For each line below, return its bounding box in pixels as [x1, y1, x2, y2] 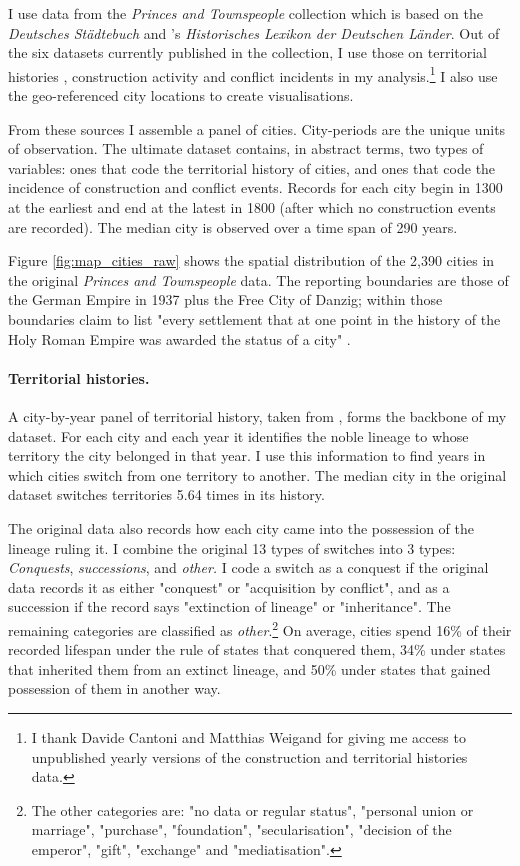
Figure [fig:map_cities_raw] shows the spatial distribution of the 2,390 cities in [8, 250, 495, 271]
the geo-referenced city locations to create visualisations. [8, 85, 354, 106]
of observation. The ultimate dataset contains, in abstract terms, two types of [8, 138, 484, 159]
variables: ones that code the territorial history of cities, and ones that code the [8, 157, 496, 178]
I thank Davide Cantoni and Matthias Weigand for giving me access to [31, 726, 466, 747]
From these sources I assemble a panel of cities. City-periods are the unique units [8, 118, 506, 139]
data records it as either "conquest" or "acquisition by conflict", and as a [8, 576, 450, 597]
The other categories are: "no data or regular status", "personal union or [31, 799, 474, 820]
